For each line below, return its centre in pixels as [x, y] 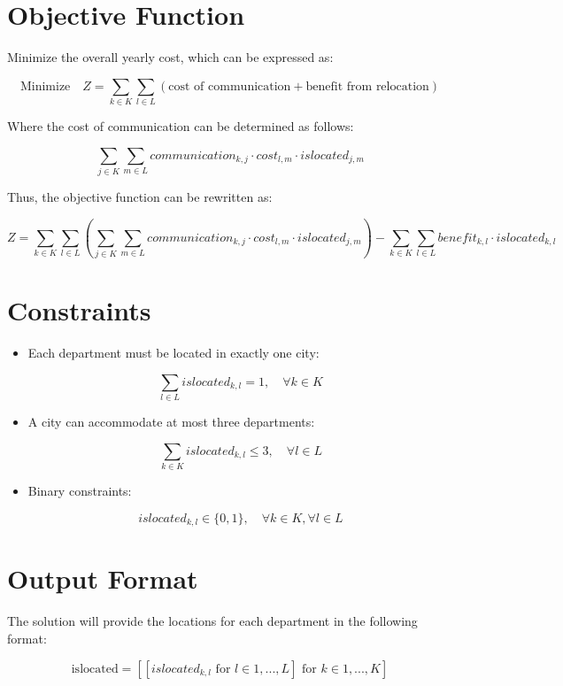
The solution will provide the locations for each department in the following [212, 621]
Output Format [103, 578]
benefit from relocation [367, 86]
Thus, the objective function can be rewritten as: [140, 196]
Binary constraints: [80, 491]
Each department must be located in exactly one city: [174, 353]
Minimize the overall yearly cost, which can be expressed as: [170, 57]
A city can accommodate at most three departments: [171, 422]
